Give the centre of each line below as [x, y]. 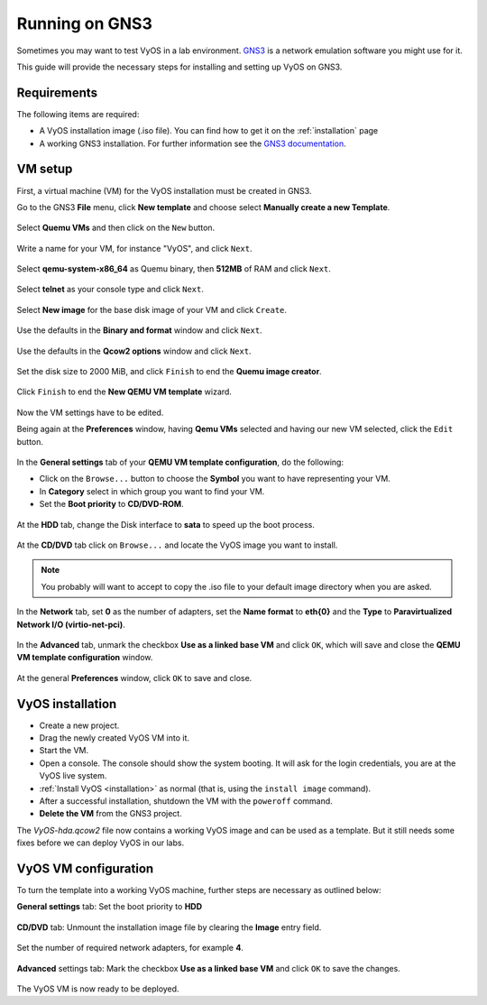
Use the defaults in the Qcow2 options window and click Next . [134, 351]
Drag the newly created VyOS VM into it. [114, 738]
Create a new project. [79, 725]
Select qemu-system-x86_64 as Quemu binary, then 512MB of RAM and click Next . [174, 269]
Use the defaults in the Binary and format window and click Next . [139, 330]
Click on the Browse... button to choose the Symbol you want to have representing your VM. [215, 479]
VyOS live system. [73, 776]
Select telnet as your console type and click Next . [110, 290]
